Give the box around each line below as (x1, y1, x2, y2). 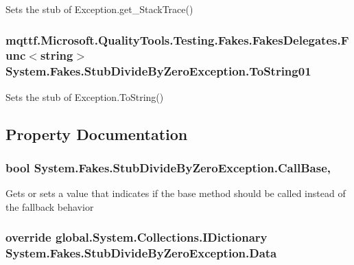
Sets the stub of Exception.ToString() (5, 89, 164, 104)
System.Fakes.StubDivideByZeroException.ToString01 (5, 62, 311, 80)
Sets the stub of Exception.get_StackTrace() (5, 2, 193, 16)
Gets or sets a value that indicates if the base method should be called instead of (5, 186, 346, 200)
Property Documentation (5, 123, 188, 144)
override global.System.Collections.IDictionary (5, 229, 268, 246)
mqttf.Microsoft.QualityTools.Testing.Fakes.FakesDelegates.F (5, 31, 349, 48)
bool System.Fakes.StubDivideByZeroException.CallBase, (5, 159, 331, 176)
